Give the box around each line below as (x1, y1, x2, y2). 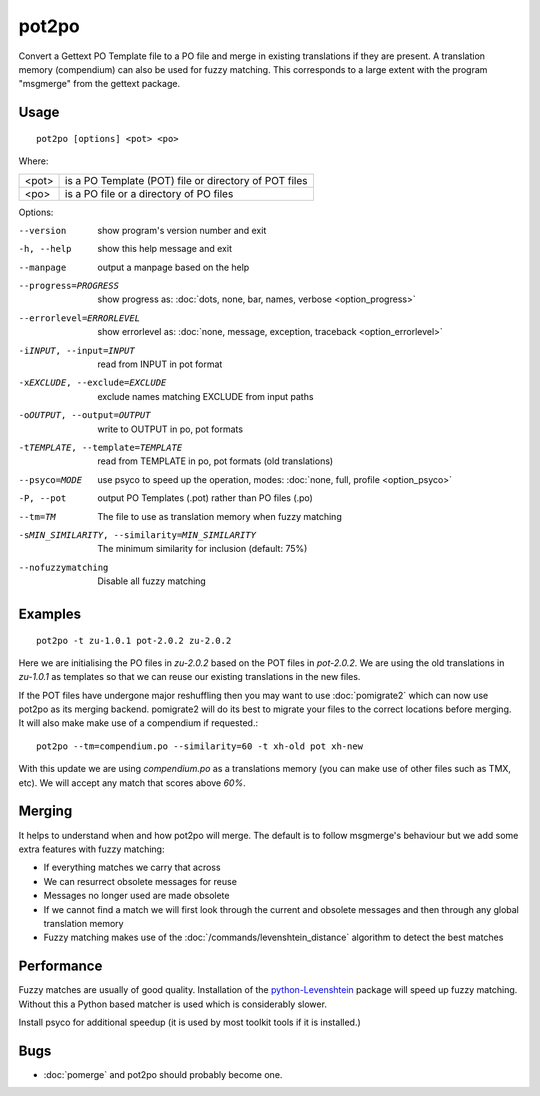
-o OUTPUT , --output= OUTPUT (18, 410, 151, 421)
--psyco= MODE (18, 474, 83, 485)
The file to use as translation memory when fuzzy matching (97, 510, 342, 522)
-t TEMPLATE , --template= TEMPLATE (18, 441, 183, 453)
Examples (18, 605, 82, 622)
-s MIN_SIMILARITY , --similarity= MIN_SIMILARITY (18, 529, 257, 540)
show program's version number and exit (97, 224, 267, 236)
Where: (18, 155, 49, 167)
